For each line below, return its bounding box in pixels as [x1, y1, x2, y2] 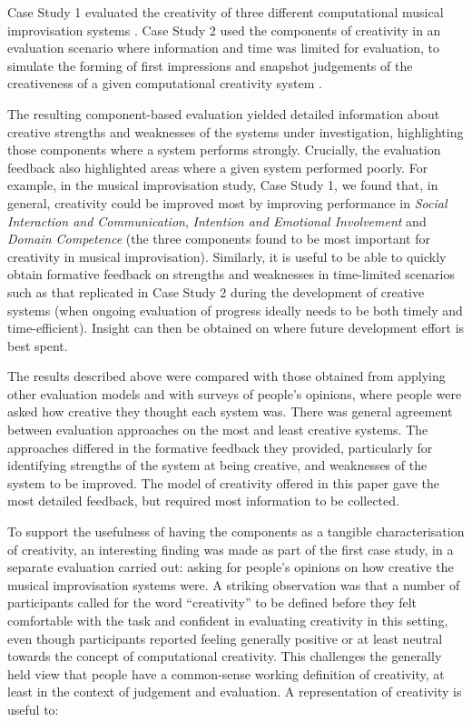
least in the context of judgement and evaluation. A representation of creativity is [7, 682, 462, 701]
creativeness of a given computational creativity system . [7, 74, 322, 93]
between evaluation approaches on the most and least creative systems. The [7, 420, 428, 439]
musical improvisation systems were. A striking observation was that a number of [7, 575, 460, 594]
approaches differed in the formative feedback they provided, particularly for [7, 437, 433, 456]
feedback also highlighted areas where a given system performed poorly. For [7, 157, 428, 176]
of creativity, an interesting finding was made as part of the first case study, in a [7, 539, 454, 558]
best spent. [7, 336, 68, 355]
